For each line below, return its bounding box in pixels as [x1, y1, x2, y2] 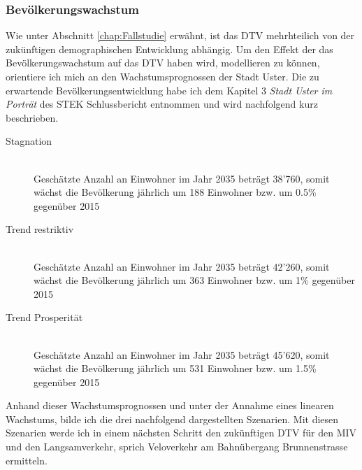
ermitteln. [6, 453, 48, 467]
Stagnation [6, 134, 52, 148]
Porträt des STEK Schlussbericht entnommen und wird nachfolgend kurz [6, 97, 318, 111]
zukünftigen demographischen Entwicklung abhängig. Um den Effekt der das [6, 41, 333, 56]
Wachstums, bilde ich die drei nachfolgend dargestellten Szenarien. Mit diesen [6, 411, 339, 426]
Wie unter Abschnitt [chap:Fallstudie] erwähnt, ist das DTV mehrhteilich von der [6, 28, 355, 43]
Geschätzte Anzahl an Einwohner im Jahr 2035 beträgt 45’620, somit [34, 347, 330, 362]
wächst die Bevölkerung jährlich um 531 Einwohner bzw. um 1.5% [34, 361, 317, 376]
